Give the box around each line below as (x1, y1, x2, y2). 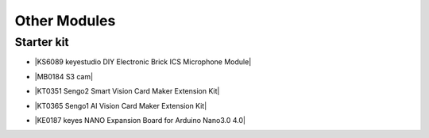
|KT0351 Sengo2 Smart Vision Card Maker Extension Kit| (34, 86, 220, 96)
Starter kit (14, 35, 69, 49)
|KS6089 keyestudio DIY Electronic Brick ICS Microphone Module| (34, 57, 252, 67)
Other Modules (14, 12, 116, 29)
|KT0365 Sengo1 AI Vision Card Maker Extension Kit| (34, 101, 207, 110)
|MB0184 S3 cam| (34, 71, 94, 81)
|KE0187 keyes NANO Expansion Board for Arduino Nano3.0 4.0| (34, 115, 246, 125)
